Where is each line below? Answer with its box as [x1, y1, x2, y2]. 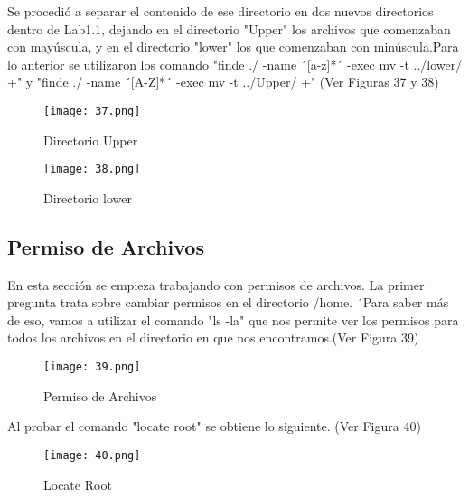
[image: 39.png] [43, 361, 141, 374]
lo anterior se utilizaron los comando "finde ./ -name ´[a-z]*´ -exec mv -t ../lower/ [7, 54, 463, 73]
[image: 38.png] [43, 163, 141, 176]
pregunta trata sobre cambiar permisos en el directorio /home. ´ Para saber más [7, 293, 449, 312]
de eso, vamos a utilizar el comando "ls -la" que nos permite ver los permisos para [7, 310, 459, 329]
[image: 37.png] [43, 104, 141, 117]
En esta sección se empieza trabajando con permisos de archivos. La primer [7, 275, 425, 294]
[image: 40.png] [43, 448, 141, 462]
